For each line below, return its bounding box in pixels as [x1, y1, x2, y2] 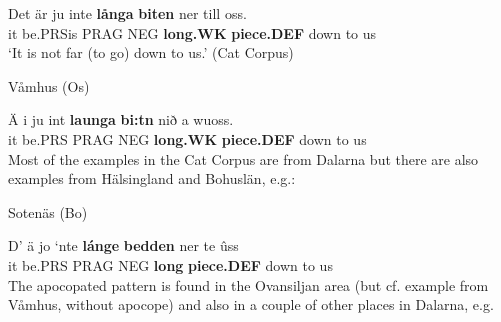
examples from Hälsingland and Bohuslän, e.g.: [8, 168, 296, 189]
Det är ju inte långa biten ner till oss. [8, 3, 247, 23]
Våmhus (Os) [8, 75, 90, 96]
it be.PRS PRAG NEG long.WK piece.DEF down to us [8, 128, 367, 149]
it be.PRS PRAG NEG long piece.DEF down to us [8, 254, 333, 275]
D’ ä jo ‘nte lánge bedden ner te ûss [8, 235, 239, 256]
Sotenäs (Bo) [8, 201, 88, 222]
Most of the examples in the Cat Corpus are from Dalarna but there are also [8, 148, 479, 169]
